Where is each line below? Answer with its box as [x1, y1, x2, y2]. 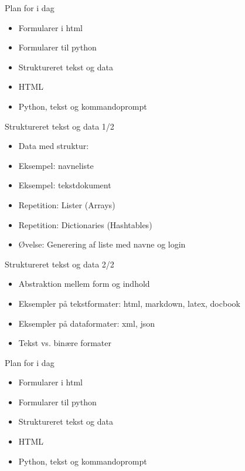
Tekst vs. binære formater [18, 337, 111, 349]
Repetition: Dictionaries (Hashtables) [18, 218, 152, 231]
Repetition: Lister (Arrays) [18, 198, 115, 211]
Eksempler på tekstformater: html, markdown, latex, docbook [18, 297, 240, 309]
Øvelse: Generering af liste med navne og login [18, 238, 186, 250]
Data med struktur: [18, 140, 89, 152]
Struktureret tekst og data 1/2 [5, 120, 114, 132]
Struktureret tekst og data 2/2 [5, 257, 114, 270]
